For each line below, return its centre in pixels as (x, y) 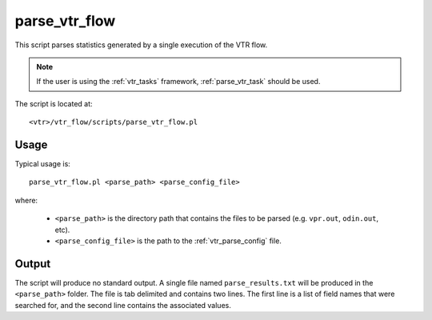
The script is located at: (54, 103)
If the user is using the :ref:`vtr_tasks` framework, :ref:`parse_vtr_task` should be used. (178, 82)
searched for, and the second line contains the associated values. (123, 305)
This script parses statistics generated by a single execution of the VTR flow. (141, 45)
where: (26, 200)
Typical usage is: (43, 164)
